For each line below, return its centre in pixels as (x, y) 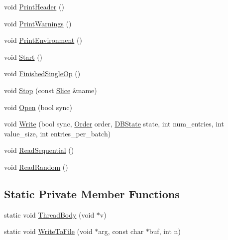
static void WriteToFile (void (48, 231)
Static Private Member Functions (92, 193)
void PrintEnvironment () (43, 40)
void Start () (23, 57)
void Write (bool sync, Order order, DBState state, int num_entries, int (114, 124)
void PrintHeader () (34, 6)
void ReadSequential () (39, 150)
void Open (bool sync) (38, 107)
